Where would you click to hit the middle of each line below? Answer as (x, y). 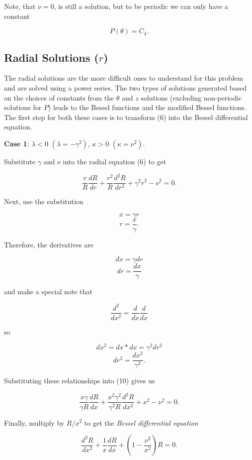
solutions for (23, 107)
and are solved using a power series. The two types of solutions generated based (125, 87)
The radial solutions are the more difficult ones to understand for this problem (124, 78)
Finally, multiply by (34, 422)
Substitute (20, 161)
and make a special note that (48, 291)
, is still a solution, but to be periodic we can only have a (141, 6)
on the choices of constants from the (59, 97)
